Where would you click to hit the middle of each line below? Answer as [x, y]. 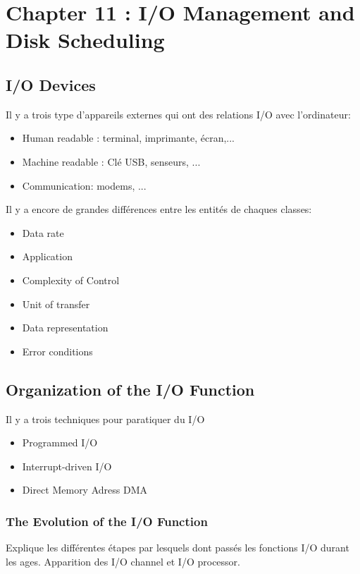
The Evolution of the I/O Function [107, 521]
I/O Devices [51, 84]
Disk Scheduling [85, 40]
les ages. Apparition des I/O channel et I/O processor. [123, 561]
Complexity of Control [71, 280]
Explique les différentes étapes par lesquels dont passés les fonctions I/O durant [178, 548]
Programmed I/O [60, 442]
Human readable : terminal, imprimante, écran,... [128, 138]
